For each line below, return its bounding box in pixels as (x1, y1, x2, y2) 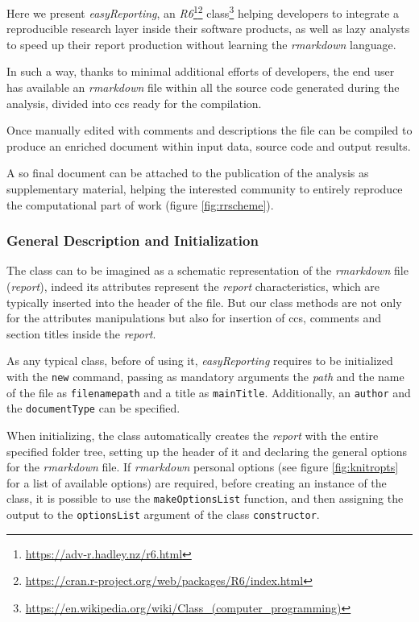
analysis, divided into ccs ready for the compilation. (6, 94, 262, 111)
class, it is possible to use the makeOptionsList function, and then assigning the (6, 490, 404, 507)
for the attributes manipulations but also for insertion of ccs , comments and (6, 309, 381, 326)
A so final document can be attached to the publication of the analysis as (6, 164, 369, 181)
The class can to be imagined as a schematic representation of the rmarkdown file (6, 262, 409, 279)
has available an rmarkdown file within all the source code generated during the (6, 79, 400, 96)
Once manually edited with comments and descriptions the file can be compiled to (6, 122, 413, 139)
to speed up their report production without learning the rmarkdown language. (6, 35, 396, 52)
